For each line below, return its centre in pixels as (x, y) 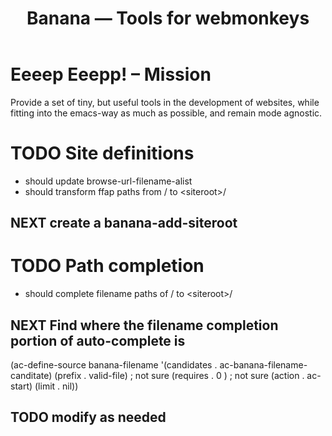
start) (21, 386)
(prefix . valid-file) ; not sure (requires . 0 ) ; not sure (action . (179, 376)
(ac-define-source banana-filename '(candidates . (114, 365)
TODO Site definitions (102, 153)
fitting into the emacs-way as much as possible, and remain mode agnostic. (166, 113)
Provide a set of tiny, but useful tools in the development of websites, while (165, 102)
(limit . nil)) (56, 386)
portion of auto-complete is (98, 340)
